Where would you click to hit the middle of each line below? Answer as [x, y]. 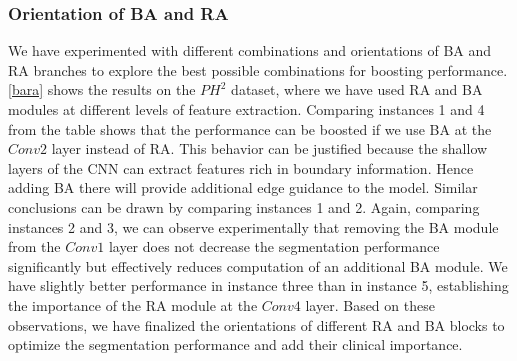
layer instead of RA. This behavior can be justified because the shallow [269, 148]
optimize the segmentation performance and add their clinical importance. [235, 344]
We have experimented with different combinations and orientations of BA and [250, 50]
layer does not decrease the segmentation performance [274, 246]
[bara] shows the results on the [102, 89]
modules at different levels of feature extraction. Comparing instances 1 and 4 [246, 109]
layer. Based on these [370, 304]
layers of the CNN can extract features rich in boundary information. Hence [241, 167]
